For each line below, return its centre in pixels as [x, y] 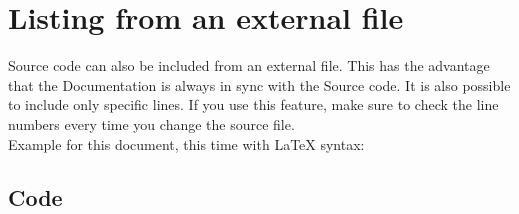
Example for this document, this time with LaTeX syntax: [186, 143]
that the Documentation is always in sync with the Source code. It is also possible [259, 84]
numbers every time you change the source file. [151, 123]
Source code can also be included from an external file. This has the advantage [249, 65]
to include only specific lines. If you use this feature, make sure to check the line [253, 104]
